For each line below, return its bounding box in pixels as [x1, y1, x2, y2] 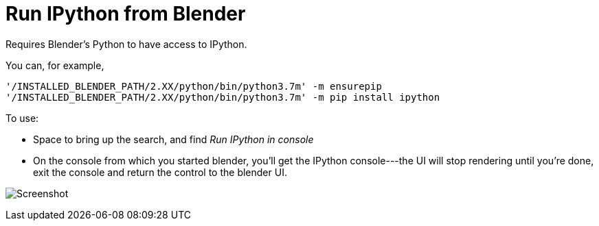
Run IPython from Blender [5, 2, 246, 25]
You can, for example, [5, 59, 104, 71]
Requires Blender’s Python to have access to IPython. [5, 38, 247, 50]
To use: [5, 112, 39, 124]
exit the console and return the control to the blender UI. [33, 166, 287, 178]
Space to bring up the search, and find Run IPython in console [33, 133, 314, 145]
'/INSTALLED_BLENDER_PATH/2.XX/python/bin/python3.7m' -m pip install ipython [5, 91, 440, 103]
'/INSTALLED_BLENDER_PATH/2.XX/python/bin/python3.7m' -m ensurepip [5, 80, 382, 92]
